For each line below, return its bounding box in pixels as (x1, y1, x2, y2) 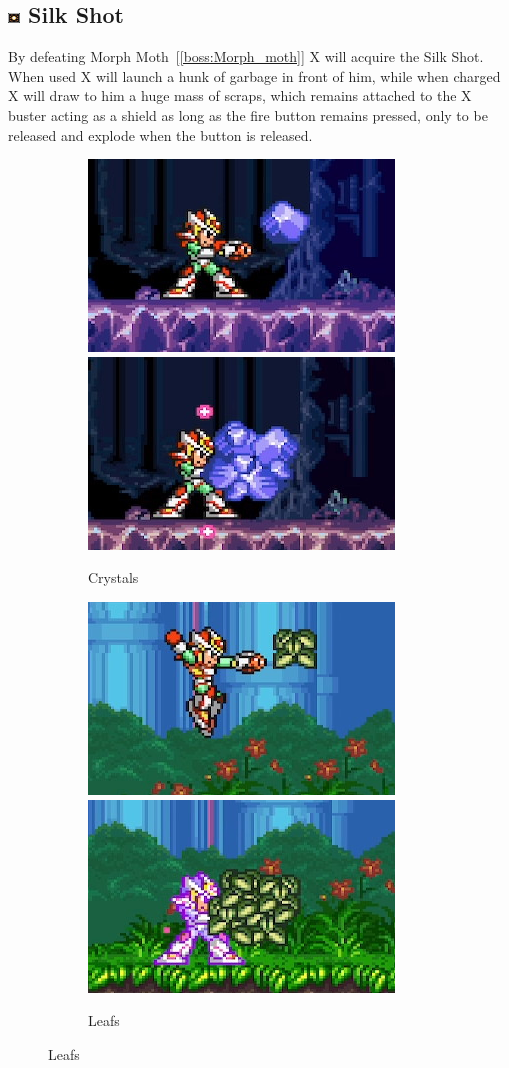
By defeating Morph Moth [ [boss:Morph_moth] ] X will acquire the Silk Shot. (8, 46, 484, 67)
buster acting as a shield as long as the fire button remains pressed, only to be (8, 104, 488, 125)
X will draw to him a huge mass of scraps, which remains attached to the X (8, 85, 472, 106)
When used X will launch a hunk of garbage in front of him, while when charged (8, 65, 501, 86)
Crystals (88, 567, 139, 588)
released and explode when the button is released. (8, 124, 313, 145)
